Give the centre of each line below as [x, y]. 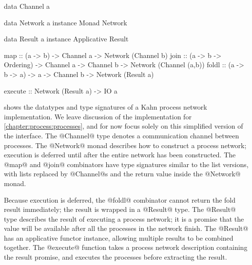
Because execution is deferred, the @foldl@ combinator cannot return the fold [120, 199]
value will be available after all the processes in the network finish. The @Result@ [126, 228]
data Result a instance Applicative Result [66, 39]
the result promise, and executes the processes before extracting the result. [116, 257]
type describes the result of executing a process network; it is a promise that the [124, 218]
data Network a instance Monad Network [66, 22]
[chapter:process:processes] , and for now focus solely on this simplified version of [124, 126]
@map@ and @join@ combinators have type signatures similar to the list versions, [126, 164]
